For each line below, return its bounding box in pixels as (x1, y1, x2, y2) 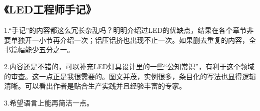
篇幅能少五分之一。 (10, 44, 74, 55)
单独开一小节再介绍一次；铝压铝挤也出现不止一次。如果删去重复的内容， (10, 34, 249, 45)
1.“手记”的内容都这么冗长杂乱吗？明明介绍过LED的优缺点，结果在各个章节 (4, 25, 247, 35)
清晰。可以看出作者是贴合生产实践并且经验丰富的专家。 (4, 81, 186, 91)
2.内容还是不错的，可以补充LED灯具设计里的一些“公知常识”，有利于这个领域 (4, 61, 255, 71)
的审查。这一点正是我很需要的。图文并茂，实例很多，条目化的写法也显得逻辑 (4, 71, 256, 81)
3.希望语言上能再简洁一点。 (4, 97, 93, 108)
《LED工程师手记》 (4, 1, 96, 17)
